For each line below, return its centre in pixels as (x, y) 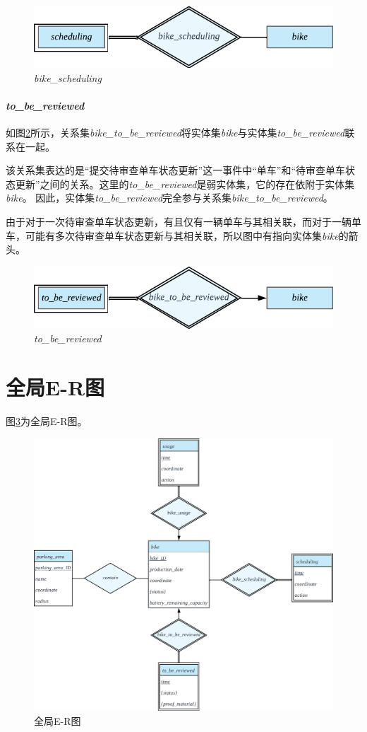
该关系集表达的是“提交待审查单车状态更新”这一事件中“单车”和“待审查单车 (176, 170)
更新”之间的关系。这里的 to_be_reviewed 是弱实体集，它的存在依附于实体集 (185, 184)
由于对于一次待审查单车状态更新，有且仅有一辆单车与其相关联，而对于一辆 (179, 222)
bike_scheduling (68, 77)
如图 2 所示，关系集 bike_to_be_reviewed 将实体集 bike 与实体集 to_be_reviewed (175, 133)
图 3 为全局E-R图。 (47, 421)
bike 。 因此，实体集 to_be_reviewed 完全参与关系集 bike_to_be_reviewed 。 (169, 198)
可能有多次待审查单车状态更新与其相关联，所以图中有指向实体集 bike (182, 235)
